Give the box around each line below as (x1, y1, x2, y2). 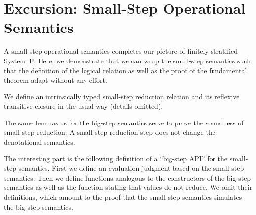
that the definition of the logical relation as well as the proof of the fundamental (4, 65, 247, 75)
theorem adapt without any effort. (4, 75, 107, 85)
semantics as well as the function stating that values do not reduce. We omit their (4, 182, 253, 192)
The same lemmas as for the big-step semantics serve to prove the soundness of (4, 117, 244, 127)
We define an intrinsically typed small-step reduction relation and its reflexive (4, 91, 240, 101)
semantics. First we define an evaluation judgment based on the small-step (18, 163, 244, 173)
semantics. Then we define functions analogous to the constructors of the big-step (4, 172, 251, 183)
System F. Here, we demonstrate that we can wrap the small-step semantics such (4, 55, 251, 65)
